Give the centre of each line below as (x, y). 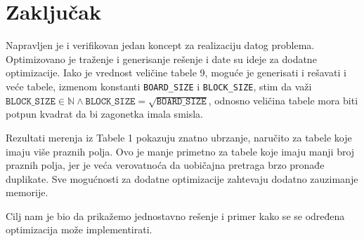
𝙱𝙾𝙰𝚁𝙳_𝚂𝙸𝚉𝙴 (181, 101)
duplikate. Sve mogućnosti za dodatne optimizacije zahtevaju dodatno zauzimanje (182, 178)
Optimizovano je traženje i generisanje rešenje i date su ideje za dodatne (161, 58)
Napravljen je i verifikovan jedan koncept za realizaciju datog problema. (160, 45)
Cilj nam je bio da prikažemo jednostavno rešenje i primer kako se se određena (175, 215)
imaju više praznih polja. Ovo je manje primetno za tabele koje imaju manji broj (180, 151)
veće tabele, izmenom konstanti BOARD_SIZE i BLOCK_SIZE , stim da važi (159, 86)
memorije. (27, 192)
